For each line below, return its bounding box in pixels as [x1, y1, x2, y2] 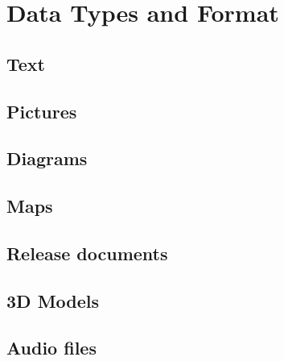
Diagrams [6, 146, 88, 171]
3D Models [6, 288, 100, 313]
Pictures [6, 98, 77, 123]
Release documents [6, 240, 168, 265]
